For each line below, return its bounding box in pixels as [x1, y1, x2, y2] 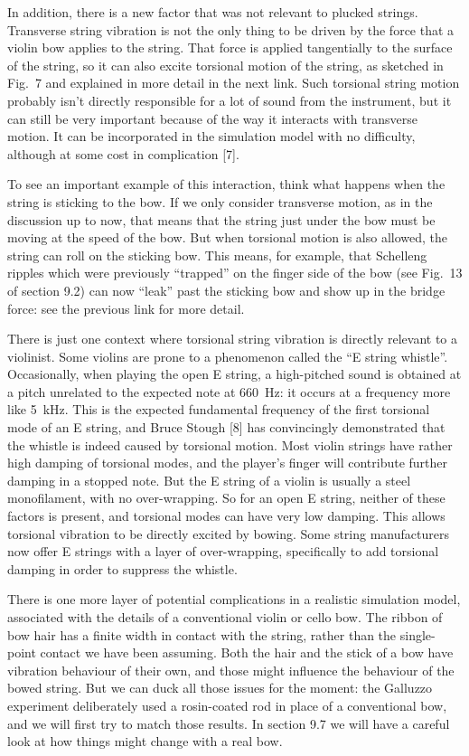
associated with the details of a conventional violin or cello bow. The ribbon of [7, 608, 443, 626]
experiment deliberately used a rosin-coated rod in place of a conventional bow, [7, 695, 447, 714]
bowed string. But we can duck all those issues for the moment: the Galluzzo [7, 678, 433, 697]
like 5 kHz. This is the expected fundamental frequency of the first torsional [7, 400, 430, 419]
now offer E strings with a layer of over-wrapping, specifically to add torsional [7, 542, 439, 561]
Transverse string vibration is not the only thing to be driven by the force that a [7, 20, 455, 39]
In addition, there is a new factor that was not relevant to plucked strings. [7, 3, 418, 21]
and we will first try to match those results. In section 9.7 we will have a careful [7, 713, 450, 732]
